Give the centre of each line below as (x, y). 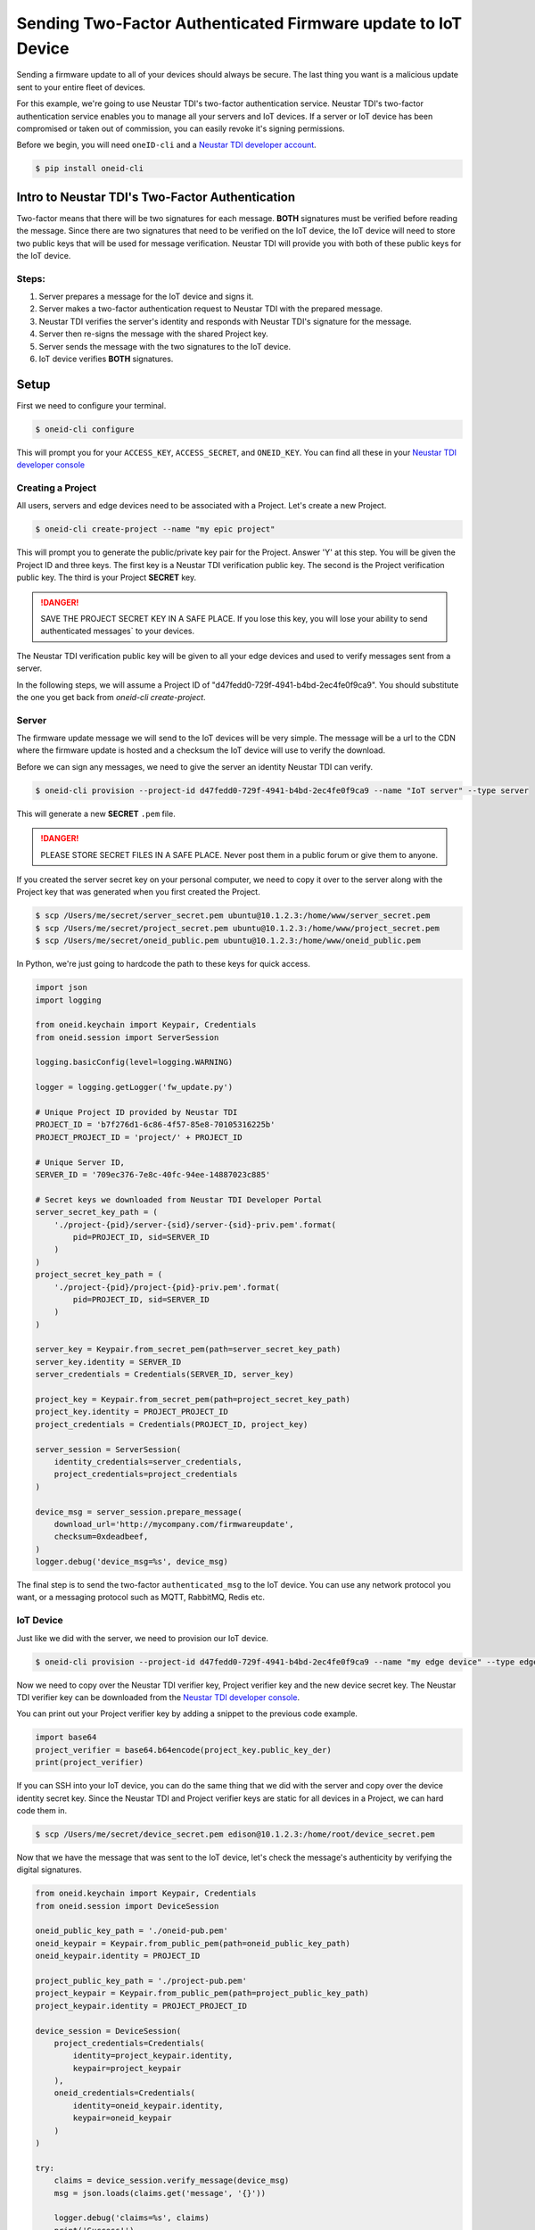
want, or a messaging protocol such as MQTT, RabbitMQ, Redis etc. (141, 1598)
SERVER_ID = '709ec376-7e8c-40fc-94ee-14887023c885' (153, 1174)
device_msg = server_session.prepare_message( (139, 1511)
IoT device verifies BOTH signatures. (106, 359)
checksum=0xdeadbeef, (101, 1537)
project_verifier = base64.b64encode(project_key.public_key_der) (183, 1750)
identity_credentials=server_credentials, (148, 1462)
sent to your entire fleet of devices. (81, 87)
